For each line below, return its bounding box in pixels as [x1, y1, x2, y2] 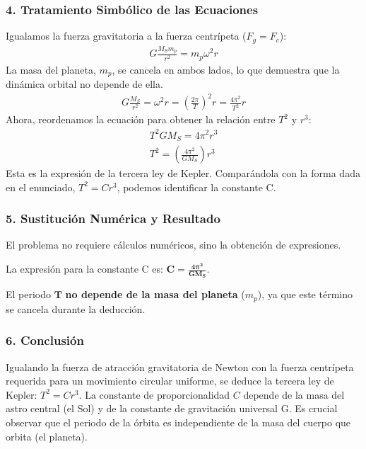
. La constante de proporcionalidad [78, 387, 230, 402]
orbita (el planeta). [6, 428, 88, 443]
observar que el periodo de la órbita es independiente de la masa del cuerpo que [6, 414, 351, 429]
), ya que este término [257, 287, 353, 302]
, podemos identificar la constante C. [117, 179, 276, 194]
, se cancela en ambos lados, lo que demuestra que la [112, 62, 340, 76]
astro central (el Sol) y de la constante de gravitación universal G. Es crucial [6, 401, 338, 416]
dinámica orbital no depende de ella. [6, 76, 163, 91]
